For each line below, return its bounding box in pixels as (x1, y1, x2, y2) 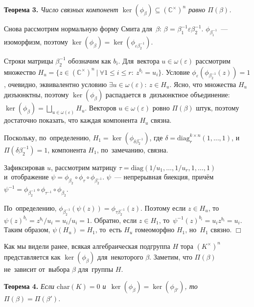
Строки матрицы (4, 55, 53, 66)
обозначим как (68, 55, 111, 66)
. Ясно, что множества (169, 79, 236, 89)
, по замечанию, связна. (96, 144, 168, 154)
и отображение (4, 172, 49, 182)
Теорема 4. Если (4, 281, 54, 291)
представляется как (4, 251, 61, 262)
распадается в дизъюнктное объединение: (105, 89, 230, 100)
